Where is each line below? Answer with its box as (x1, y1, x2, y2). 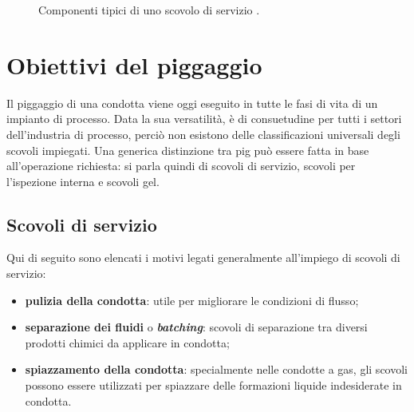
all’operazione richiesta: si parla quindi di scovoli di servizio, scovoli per (6, 157, 356, 174)
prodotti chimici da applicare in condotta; (25, 334, 230, 351)
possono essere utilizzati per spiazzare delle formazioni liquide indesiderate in (25, 377, 402, 394)
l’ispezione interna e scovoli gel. (6, 172, 160, 189)
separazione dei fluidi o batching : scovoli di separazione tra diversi (25, 319, 368, 335)
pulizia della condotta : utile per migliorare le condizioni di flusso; (25, 291, 359, 308)
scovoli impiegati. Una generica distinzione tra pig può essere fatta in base (6, 141, 369, 158)
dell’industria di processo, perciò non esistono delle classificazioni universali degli (6, 125, 400, 142)
